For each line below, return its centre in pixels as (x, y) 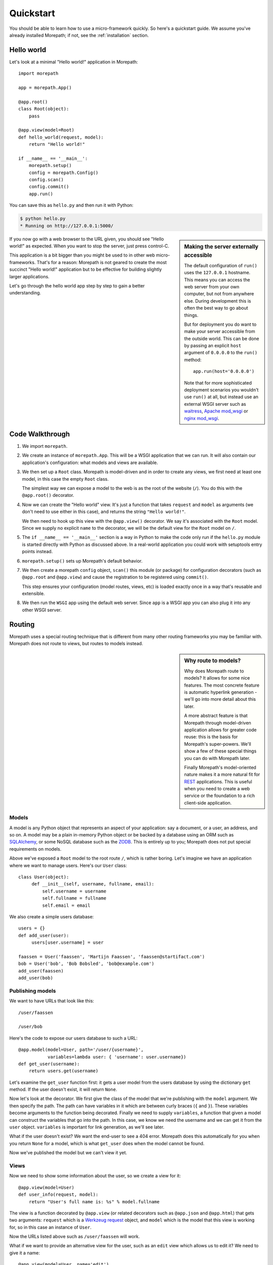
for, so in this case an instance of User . (51, 1227)
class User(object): (44, 877)
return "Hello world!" (57, 144)
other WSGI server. (42, 610)
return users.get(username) (63, 1071)
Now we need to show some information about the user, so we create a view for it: (95, 1176)
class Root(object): (44, 109)
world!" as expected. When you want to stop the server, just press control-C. (89, 246)
